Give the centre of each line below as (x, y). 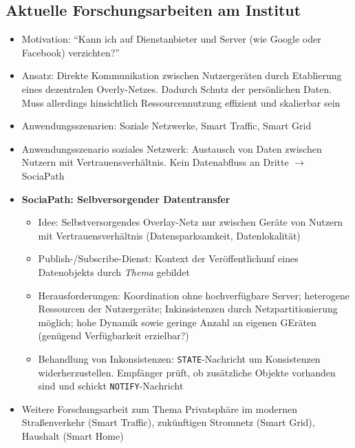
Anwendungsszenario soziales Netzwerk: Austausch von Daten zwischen (172, 148)
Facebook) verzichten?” (71, 52)
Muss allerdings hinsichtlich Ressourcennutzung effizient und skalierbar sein (181, 102)
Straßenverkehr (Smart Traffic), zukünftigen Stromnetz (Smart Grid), (168, 422)
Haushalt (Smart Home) (73, 435)
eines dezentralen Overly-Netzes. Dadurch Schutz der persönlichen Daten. (177, 88)
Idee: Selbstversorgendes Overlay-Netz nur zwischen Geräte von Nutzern (191, 222)
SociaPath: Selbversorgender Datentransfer (126, 199)
